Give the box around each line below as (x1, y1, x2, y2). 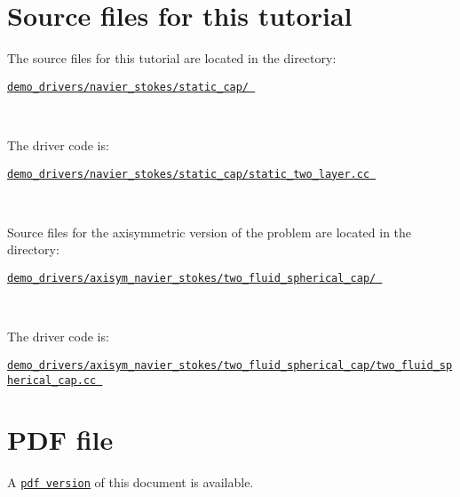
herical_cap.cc (7, 373, 97, 387)
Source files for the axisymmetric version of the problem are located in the (7, 222, 412, 241)
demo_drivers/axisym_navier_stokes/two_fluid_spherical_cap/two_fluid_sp (7, 358, 453, 372)
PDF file (7, 421, 114, 458)
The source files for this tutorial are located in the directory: (7, 49, 337, 68)
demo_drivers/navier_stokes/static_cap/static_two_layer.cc (7, 167, 370, 180)
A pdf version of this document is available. (7, 473, 254, 492)
